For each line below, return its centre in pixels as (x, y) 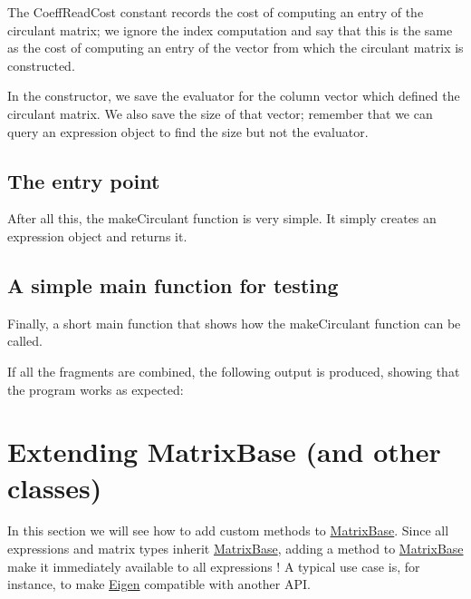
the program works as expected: (96, 389)
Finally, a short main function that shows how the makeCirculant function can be (234, 323)
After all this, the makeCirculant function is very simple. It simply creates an (222, 218)
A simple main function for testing (173, 285)
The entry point (84, 180)
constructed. (41, 65)
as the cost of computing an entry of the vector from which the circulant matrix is (235, 48)
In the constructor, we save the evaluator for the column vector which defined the (234, 96)
